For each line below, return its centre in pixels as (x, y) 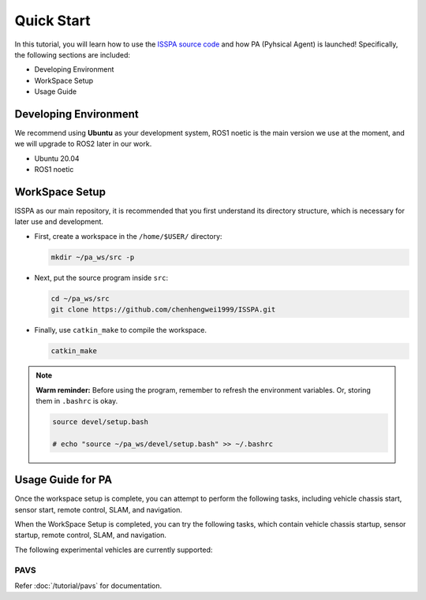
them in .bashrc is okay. (77, 401)
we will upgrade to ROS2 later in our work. (83, 144)
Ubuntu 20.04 (57, 158)
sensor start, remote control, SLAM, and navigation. (99, 509)
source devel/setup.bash (101, 421)
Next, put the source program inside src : (101, 278)
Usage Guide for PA (64, 480)
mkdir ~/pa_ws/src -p (93, 257)
